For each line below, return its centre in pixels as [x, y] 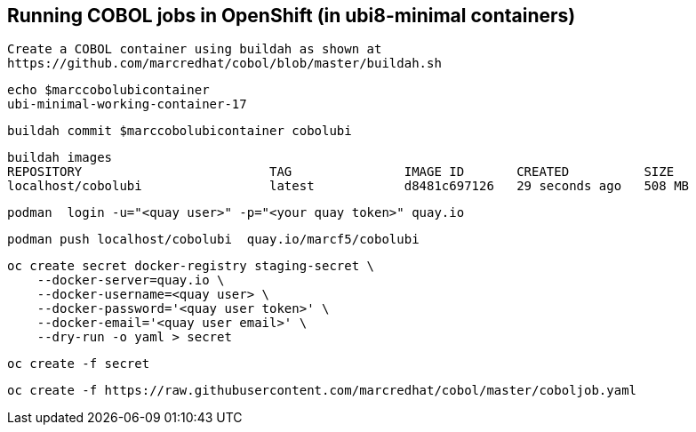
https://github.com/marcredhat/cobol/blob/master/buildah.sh [224, 64]
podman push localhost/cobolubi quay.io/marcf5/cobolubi [213, 240]
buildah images [60, 158]
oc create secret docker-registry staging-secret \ [191, 266]
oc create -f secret [79, 364]
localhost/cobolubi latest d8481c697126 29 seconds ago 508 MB [348, 186]
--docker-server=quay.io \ [131, 280]
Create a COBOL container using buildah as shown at [195, 49]
